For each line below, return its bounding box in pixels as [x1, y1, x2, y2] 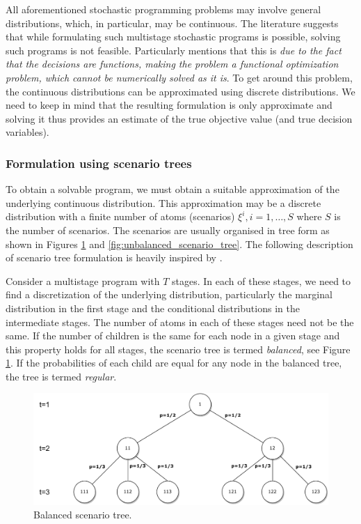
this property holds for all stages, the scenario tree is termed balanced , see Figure [6, 341, 351, 356]
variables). [6, 125, 49, 139]
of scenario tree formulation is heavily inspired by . [6, 250, 223, 265]
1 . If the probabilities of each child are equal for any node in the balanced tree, [6, 355, 342, 370]
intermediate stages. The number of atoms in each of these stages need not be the [6, 314, 354, 329]
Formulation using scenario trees [6, 154, 192, 171]
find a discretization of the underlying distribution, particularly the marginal [6, 287, 332, 302]
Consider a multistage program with [6, 273, 160, 288]
